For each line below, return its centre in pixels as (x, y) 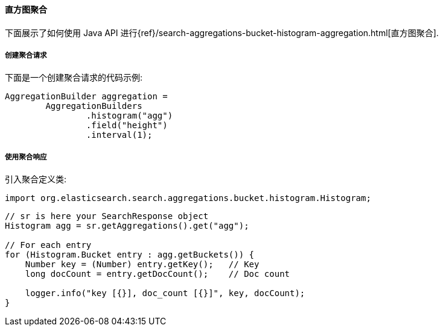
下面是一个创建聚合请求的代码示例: (74, 78)
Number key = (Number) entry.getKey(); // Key (142, 264)
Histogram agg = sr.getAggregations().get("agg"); (127, 226)
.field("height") (127, 125)
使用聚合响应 (26, 157)
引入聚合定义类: (36, 179)
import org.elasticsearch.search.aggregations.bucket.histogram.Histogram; (188, 198)
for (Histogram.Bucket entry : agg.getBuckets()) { (130, 255)
